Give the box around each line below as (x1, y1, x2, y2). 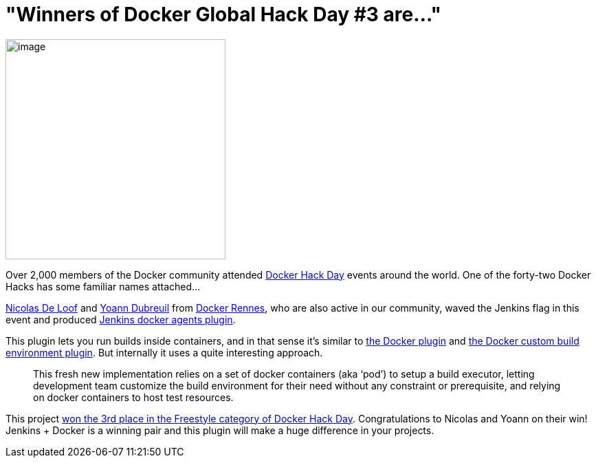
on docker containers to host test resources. (33, 391, 234, 403)
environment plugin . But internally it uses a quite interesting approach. (5, 346, 323, 358)
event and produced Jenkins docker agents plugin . (5, 313, 236, 325)
